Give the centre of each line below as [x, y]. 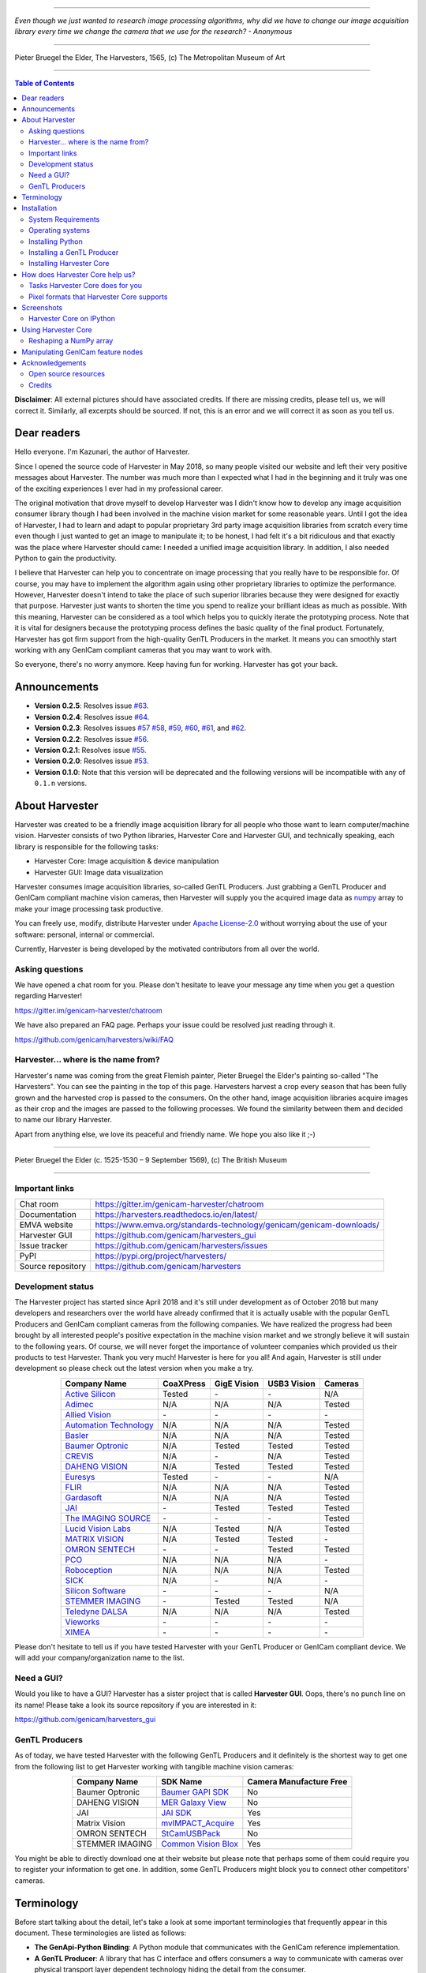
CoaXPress [184, 1383]
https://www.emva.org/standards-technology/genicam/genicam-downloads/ [237, 1225]
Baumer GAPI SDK [194, 1791]
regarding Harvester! [49, 996]
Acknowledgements [54, 362]
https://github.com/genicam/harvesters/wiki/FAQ [94, 1039]
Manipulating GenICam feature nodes [82, 352]
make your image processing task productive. [89, 908]
